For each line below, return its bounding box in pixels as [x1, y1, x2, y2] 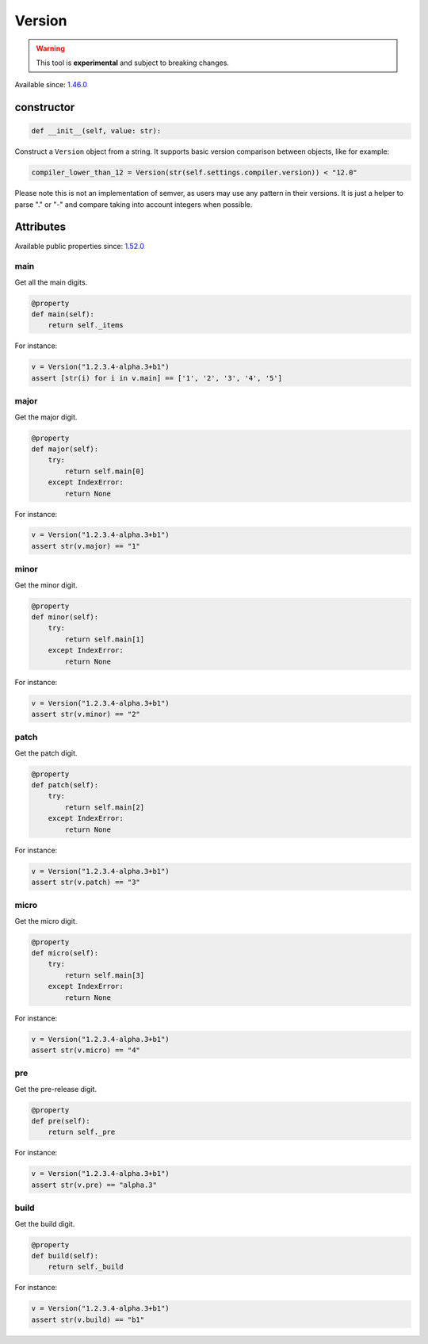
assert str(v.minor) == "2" [31, 710, 140, 718]
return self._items [48, 321, 124, 330]
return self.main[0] [64, 466, 145, 476]
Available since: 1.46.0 [14, 80, 87, 90]
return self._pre [48, 1128, 116, 1137]
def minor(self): [31, 612, 99, 622]
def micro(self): [31, 948, 99, 958]
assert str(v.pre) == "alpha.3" [31, 1180, 158, 1189]
